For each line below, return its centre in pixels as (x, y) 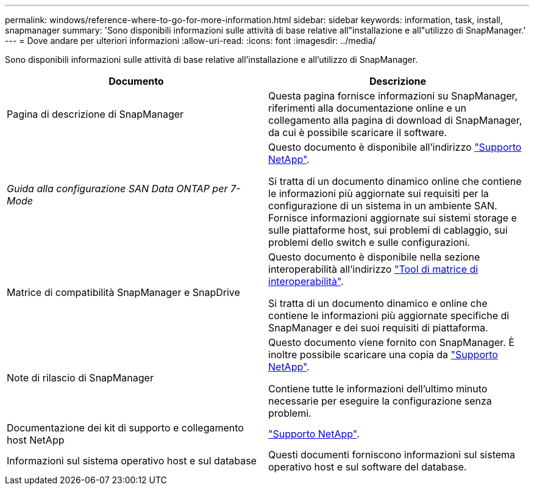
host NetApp (36, 440)
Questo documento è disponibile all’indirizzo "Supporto (395, 147)
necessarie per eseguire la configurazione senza (380, 401)
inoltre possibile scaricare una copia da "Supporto (383, 355)
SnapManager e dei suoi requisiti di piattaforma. (378, 328)
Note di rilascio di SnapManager (80, 378)
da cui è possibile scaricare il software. (358, 132)
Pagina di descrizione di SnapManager (95, 114)
